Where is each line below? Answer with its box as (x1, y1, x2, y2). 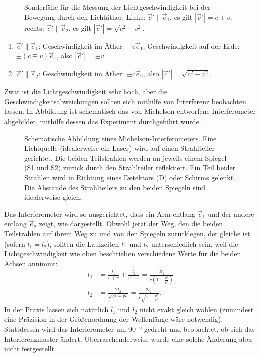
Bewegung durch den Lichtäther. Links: (24, 11, 146, 22)
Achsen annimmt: (4, 258, 58, 268)
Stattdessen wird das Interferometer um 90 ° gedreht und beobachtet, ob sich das (4, 323, 255, 334)
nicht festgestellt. (4, 343, 56, 354)
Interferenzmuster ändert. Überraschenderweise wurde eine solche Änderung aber (4, 333, 253, 344)
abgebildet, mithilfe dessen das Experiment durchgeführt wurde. (4, 115, 201, 126)
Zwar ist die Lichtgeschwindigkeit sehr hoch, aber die (4, 86, 167, 97)
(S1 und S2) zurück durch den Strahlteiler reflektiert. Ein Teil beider (24, 162, 236, 173)
